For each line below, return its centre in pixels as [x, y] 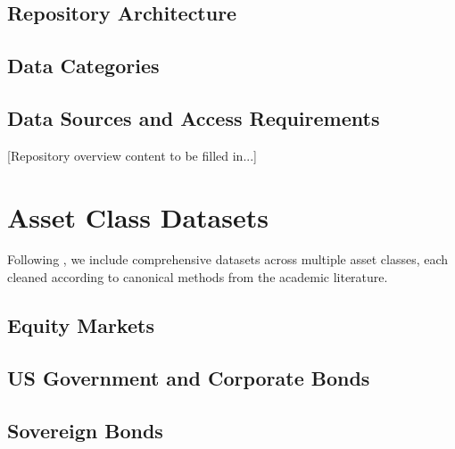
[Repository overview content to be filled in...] [132, 155]
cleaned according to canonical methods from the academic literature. [198, 277]
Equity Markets [81, 325]
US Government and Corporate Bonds [189, 377]
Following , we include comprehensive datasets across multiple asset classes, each [228, 259]
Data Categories [83, 66]
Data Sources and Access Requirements [194, 117]
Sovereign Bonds [85, 430]
